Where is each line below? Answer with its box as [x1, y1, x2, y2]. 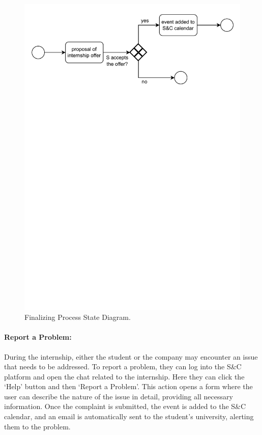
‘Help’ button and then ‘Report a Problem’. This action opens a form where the [4, 381, 253, 392]
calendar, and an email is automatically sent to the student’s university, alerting [4, 411, 254, 422]
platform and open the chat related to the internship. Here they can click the [4, 371, 245, 382]
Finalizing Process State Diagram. [24, 312, 131, 322]
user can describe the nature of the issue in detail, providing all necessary [4, 391, 233, 401]
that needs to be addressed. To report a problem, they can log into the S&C [4, 361, 242, 372]
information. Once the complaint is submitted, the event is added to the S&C [4, 401, 246, 412]
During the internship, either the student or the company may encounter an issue [4, 351, 258, 362]
